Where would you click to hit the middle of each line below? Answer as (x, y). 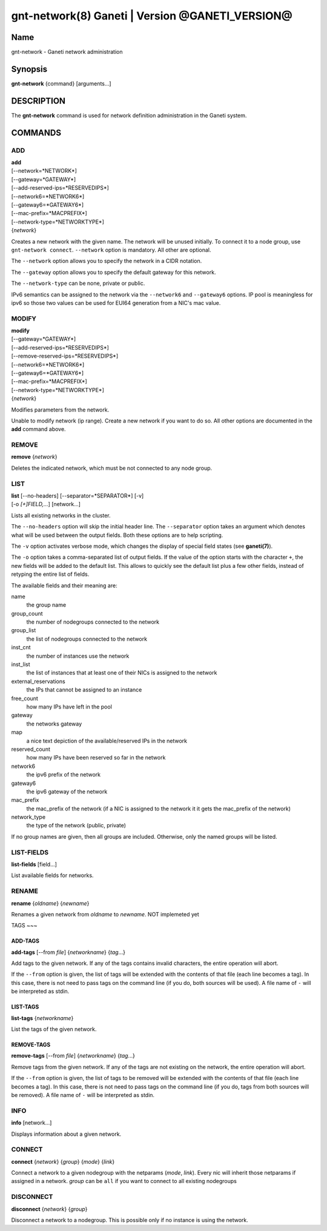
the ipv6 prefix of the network (64, 775)
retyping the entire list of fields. (50, 574)
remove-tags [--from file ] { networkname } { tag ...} (73, 1056)
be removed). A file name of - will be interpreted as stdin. (83, 1095)
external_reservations (38, 681)
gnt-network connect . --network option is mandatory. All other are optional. (111, 250)
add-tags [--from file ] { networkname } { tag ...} (68, 952)
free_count (25, 698)
